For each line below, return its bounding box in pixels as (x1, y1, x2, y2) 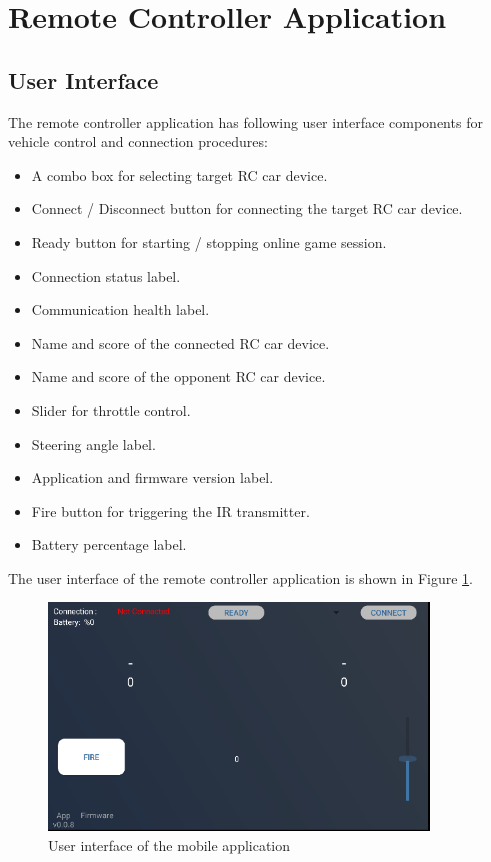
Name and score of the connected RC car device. (31, 332, 330, 353)
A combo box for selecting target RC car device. (31, 164, 328, 185)
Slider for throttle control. (31, 399, 191, 420)
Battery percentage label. (31, 534, 187, 555)
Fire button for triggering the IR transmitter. (31, 500, 310, 521)
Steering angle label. (31, 433, 156, 454)
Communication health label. (31, 299, 210, 320)
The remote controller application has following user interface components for (8, 111, 483, 132)
